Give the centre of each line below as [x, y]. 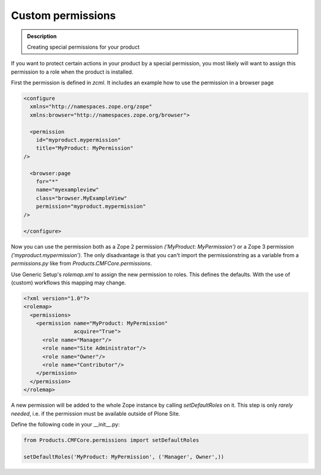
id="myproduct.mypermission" [78, 140]
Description [42, 36]
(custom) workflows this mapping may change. [68, 283]
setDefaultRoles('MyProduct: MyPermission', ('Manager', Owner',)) [124, 457]
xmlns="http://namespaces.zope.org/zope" [91, 107]
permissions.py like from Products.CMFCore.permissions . [81, 264]
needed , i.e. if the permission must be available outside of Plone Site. [96, 413]
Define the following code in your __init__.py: [65, 424]
